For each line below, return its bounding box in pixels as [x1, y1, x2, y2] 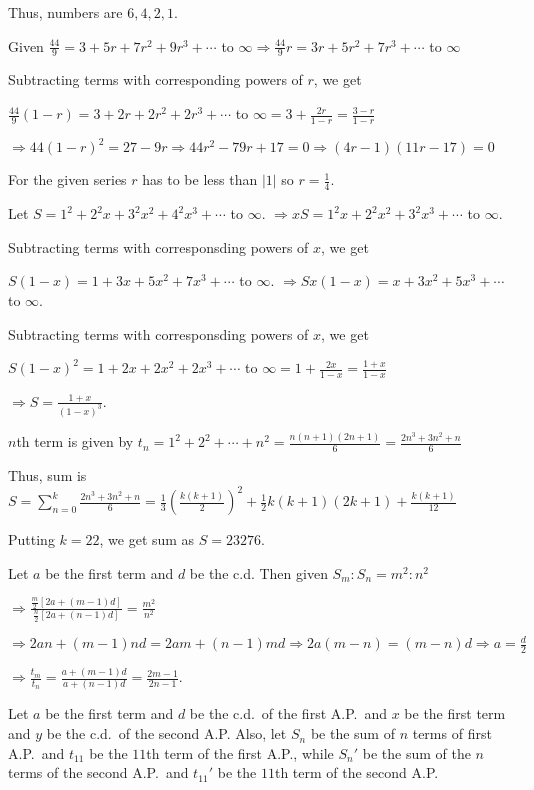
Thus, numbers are [8, 2, 123, 22]
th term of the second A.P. [274, 762, 439, 783]
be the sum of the [362, 742, 471, 763]
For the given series [8, 169, 127, 190]
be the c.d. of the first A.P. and [189, 703, 387, 724]
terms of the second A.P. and [8, 762, 189, 783]
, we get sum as [99, 529, 195, 550]
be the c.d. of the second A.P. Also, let [46, 723, 287, 744]
